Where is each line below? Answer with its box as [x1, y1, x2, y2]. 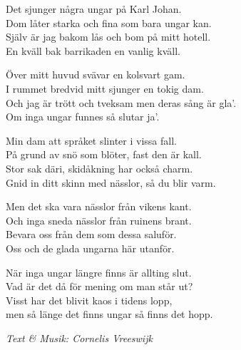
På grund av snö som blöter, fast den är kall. [6, 147, 202, 162]
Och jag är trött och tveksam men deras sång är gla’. [6, 95, 237, 110]
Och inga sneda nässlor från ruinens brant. [6, 212, 192, 227]
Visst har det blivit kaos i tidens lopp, [6, 292, 173, 307]
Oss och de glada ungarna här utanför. [6, 240, 175, 255]
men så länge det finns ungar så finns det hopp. [6, 307, 213, 321]
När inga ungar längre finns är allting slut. [6, 264, 192, 279]
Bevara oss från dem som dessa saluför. [6, 227, 177, 242]
